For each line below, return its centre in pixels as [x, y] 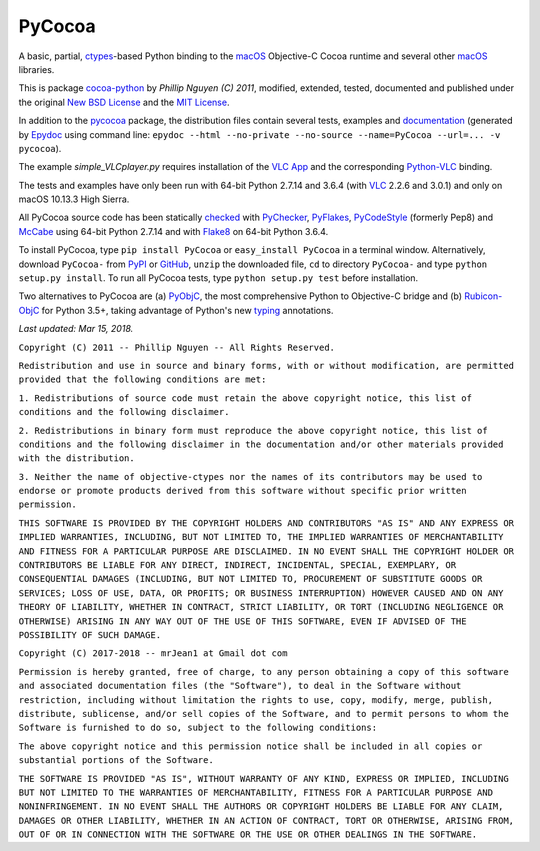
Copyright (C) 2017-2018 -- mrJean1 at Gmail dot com [153, 653]
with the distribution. [76, 458]
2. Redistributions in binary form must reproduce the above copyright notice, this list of [253, 430]
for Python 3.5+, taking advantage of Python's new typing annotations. [187, 310]
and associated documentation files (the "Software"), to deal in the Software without [240, 686]
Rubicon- [483, 296]
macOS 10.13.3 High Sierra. [74, 199]
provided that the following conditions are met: [142, 379]
